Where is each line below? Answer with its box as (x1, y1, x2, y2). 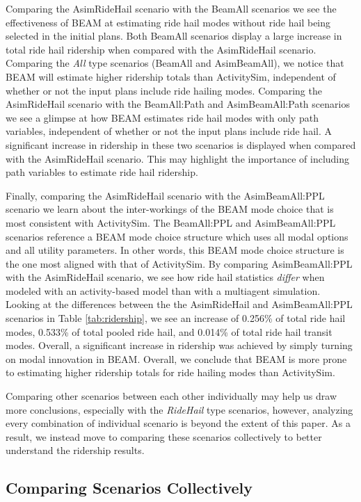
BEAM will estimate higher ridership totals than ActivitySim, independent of (6, 69, 336, 83)
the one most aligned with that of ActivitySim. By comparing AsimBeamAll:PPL (6, 256, 353, 270)
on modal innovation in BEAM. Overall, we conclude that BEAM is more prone (6, 351, 347, 366)
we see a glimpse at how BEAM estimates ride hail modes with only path (6, 110, 319, 124)
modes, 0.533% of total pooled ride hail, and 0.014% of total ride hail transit (6, 324, 332, 339)
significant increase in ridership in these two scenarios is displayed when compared (6, 137, 356, 152)
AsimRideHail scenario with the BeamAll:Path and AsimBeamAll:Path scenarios (6, 97, 350, 111)
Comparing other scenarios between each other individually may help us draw (6, 389, 337, 403)
